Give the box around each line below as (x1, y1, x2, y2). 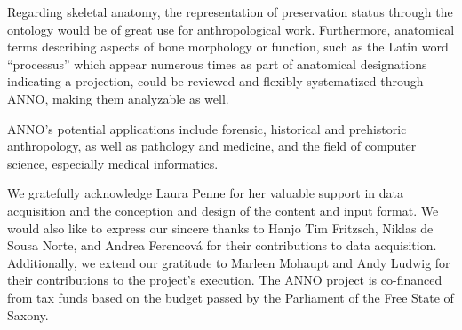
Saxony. (7, 305, 49, 324)
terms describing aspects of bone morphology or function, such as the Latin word (7, 37, 449, 56)
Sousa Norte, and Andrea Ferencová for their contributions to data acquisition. (7, 236, 437, 255)
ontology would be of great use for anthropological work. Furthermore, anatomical (7, 20, 455, 38)
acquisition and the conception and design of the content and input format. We (7, 200, 439, 219)
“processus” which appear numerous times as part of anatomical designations (7, 54, 427, 73)
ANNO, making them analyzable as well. (7, 89, 229, 107)
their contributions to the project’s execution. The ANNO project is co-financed (7, 271, 442, 289)
